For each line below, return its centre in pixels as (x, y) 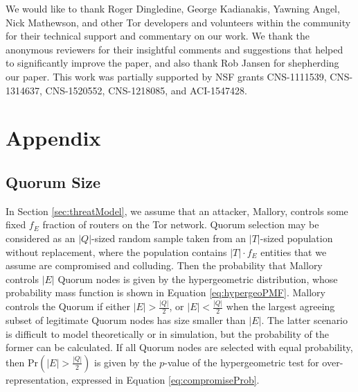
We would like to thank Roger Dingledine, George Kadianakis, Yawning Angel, (173, 8)
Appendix (53, 138)
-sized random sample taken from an (169, 238)
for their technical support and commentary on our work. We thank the (158, 36)
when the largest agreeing (280, 306)
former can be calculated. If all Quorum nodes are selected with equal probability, (179, 347)
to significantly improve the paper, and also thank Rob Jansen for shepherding (172, 63)
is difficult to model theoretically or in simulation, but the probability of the (167, 333)
